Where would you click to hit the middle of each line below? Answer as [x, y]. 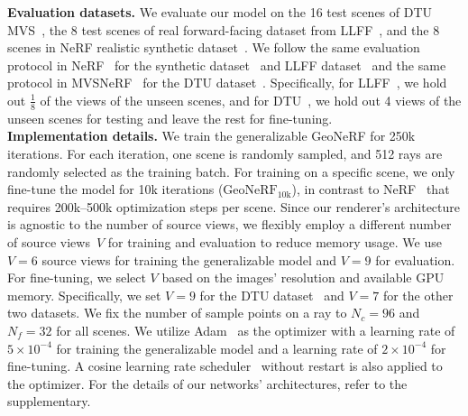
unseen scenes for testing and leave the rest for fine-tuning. [170, 118]
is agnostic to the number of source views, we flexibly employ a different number [229, 224]
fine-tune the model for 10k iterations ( [115, 189]
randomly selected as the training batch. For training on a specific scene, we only [231, 171]
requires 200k [44, 206]
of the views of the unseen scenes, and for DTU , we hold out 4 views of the [251, 100]
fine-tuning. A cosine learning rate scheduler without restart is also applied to [225, 366]
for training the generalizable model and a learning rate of [217, 348]
